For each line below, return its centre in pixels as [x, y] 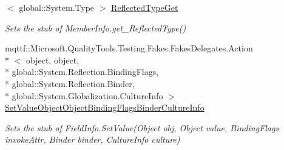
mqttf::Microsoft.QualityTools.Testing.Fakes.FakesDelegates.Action [129, 48]
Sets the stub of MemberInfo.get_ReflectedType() [96, 28]
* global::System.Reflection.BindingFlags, [82, 72]
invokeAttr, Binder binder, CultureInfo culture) [93, 139]
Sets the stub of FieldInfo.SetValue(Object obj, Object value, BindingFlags [142, 127]
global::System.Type [57, 7]
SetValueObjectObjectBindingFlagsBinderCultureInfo [105, 107]
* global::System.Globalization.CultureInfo [84, 95]
